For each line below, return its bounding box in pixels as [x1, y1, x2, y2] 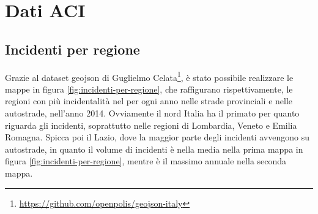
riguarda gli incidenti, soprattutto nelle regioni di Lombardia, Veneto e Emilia [5, 118, 297, 131]
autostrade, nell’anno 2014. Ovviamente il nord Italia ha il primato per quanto [5, 107, 300, 120]
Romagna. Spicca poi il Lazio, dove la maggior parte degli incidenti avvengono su [5, 131, 309, 143]
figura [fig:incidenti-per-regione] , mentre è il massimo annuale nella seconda [5, 155, 287, 167]
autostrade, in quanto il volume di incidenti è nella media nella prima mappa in [5, 142, 303, 155]
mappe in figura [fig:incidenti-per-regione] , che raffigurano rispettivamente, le [5, 82, 293, 95]
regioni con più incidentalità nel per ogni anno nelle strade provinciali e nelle [5, 94, 293, 107]
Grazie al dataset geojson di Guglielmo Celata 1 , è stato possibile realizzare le [5, 69, 294, 83]
